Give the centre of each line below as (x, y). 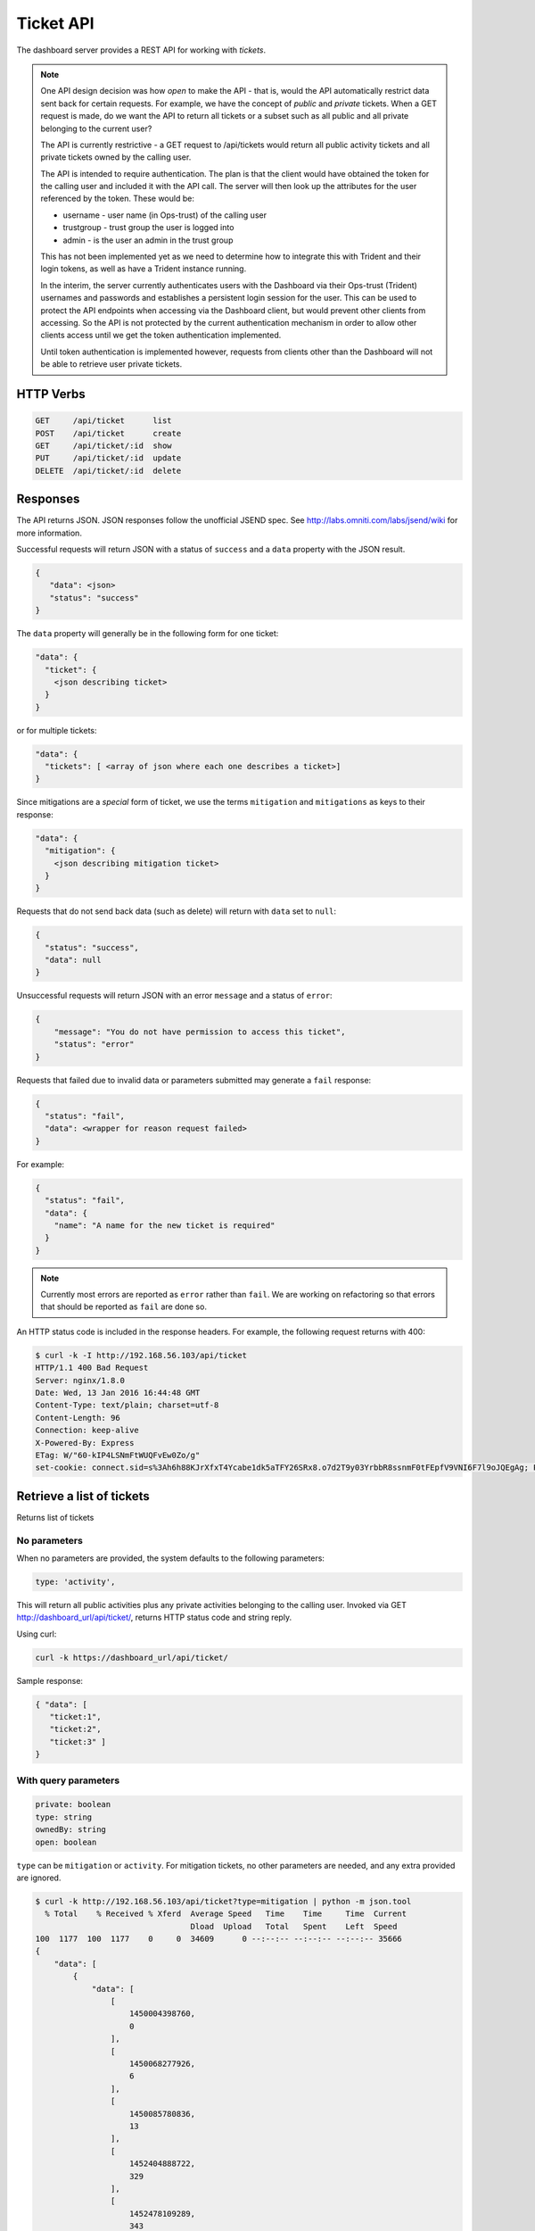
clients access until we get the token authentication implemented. (161, 336)
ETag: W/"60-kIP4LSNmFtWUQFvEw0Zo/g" (118, 1455)
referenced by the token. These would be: (118, 199)
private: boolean (73, 1804)
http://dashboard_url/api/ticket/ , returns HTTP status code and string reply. (154, 1617)
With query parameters (68, 1780)
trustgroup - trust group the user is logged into (148, 228)
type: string (64, 1817)
